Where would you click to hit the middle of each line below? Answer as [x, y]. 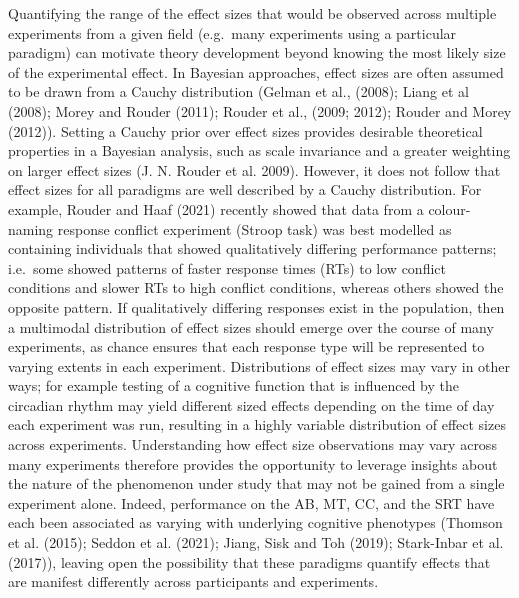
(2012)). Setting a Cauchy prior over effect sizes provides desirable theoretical [245, 130]
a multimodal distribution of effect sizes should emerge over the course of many [251, 326]
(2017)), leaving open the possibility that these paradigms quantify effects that [249, 561]
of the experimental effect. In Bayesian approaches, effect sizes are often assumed [256, 71]
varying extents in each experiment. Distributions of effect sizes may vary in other [259, 365]
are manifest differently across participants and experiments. [193, 581]
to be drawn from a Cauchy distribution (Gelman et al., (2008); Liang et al [238, 91]
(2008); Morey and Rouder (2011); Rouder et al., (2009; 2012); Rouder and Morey [260, 110]
